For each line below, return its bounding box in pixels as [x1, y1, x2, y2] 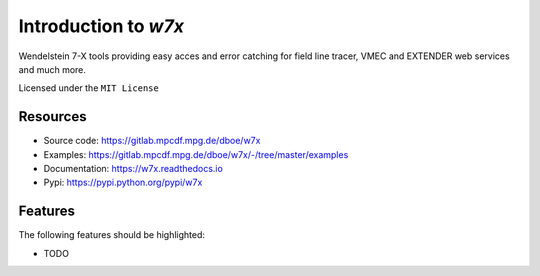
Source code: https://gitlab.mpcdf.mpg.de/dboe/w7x [43, 135, 261, 147]
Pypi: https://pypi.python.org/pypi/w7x [43, 176, 203, 189]
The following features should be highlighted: [18, 229, 205, 241]
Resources [18, 108, 87, 125]
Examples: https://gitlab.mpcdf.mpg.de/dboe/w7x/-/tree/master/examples [43, 148, 349, 160]
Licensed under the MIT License [18, 82, 159, 94]
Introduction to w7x [18, 15, 185, 37]
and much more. [18, 63, 87, 75]
